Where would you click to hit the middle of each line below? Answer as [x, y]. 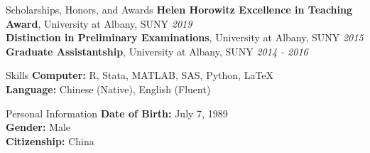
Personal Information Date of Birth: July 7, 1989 [117, 113]
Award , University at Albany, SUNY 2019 [99, 23]
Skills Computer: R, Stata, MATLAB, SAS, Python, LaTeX [140, 75]
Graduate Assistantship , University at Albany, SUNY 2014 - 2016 [157, 51]
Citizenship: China [50, 141]
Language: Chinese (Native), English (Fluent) [108, 89]
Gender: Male [38, 127]
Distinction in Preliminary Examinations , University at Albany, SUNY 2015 [185, 37]
